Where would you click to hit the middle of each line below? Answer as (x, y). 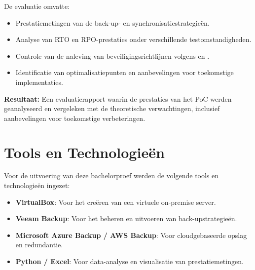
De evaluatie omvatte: (37, 6)
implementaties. (39, 82)
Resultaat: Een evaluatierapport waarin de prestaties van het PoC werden (118, 98)
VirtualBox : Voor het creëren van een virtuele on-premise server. (116, 202)
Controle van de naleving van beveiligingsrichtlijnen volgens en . (112, 56)
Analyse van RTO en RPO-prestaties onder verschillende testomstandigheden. (133, 39)
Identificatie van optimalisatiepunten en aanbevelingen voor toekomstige (125, 72)
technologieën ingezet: (37, 185)
